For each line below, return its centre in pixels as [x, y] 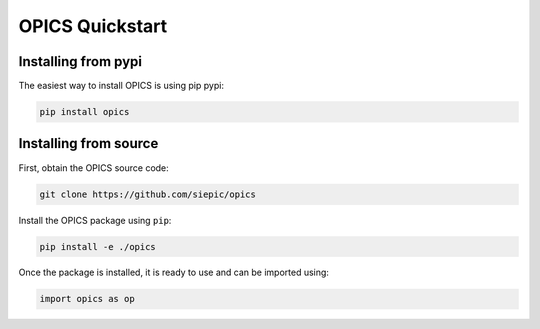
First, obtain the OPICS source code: [93, 167]
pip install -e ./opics [98, 246]
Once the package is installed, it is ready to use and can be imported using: [174, 272]
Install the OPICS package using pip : [95, 220]
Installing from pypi [80, 61]
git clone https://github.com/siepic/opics [148, 194]
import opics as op [87, 299]
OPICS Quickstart [93, 26]
